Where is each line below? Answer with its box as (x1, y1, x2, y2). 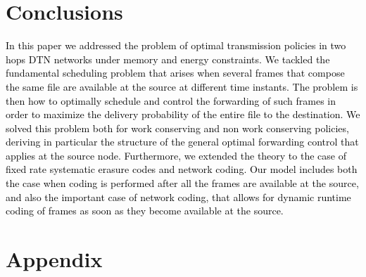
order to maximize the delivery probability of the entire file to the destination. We (6, 107, 360, 122)
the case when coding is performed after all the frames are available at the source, (6, 176, 359, 191)
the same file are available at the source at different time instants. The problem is (6, 79, 358, 94)
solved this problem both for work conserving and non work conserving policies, (6, 120, 349, 135)
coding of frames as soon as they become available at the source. (6, 203, 284, 218)
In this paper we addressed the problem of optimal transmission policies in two (6, 38, 346, 53)
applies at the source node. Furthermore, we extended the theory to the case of (6, 148, 346, 162)
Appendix (6, 245, 103, 273)
